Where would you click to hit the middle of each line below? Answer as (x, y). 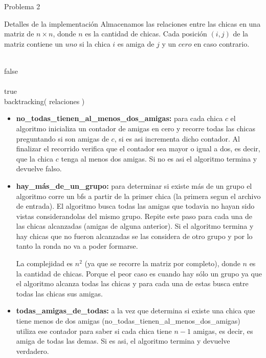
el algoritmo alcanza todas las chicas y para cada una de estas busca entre (132, 283)
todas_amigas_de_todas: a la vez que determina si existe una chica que (136, 311)
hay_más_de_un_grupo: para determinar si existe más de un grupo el (134, 185)
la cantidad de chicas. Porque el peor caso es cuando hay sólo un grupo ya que (139, 273)
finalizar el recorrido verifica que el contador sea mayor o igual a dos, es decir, (138, 148)
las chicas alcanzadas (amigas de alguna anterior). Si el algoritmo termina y (135, 226)
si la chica (95, 43)
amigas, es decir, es (223, 331)
